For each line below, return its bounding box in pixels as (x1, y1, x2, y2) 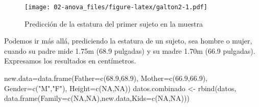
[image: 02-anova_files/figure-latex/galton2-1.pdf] (25, 4, 207, 11)
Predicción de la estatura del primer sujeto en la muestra (25, 18, 203, 29)
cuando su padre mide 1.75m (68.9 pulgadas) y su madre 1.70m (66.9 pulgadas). (4, 45, 255, 56)
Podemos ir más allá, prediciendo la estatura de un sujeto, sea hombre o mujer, (4, 35, 252, 46)
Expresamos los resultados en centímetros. (4, 55, 136, 66)
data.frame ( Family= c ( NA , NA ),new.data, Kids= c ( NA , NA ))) (4, 93, 190, 103)
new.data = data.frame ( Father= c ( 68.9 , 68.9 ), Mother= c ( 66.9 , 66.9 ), (4, 73, 207, 83)
